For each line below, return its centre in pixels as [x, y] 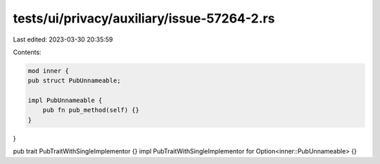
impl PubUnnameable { [65, 101]
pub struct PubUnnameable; [74, 81]
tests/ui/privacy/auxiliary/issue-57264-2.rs [144, 18]
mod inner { [49, 71]
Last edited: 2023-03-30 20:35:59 [63, 39]
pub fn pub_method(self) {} [91, 110]
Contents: [27, 52]
